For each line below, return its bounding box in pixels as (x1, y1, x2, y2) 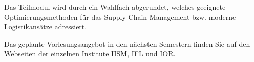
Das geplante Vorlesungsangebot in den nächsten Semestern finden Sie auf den (4, 38, 250, 49)
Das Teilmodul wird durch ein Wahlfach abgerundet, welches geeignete (4, 2, 226, 12)
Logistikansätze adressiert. (4, 21, 87, 32)
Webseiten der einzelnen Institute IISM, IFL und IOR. (4, 48, 176, 59)
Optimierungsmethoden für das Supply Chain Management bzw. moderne (4, 11, 236, 22)
